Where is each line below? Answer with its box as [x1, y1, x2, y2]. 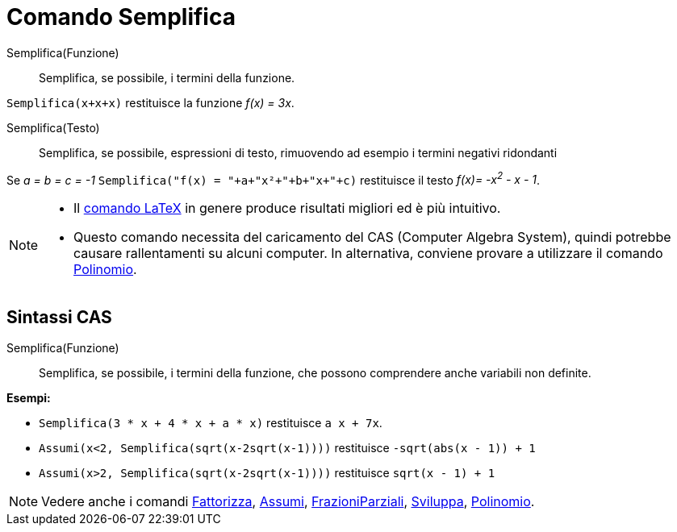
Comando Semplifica [6, 3, 236, 31]
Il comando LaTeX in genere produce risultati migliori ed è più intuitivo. [73, 200, 501, 217]
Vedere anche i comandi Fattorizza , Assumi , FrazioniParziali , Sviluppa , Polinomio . [41, 493, 535, 510]
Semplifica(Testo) [6, 120, 100, 135]
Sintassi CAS [6, 306, 112, 327]
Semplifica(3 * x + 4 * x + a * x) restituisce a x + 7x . [39, 416, 382, 430]
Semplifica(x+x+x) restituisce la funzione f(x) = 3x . [6, 95, 295, 110]
